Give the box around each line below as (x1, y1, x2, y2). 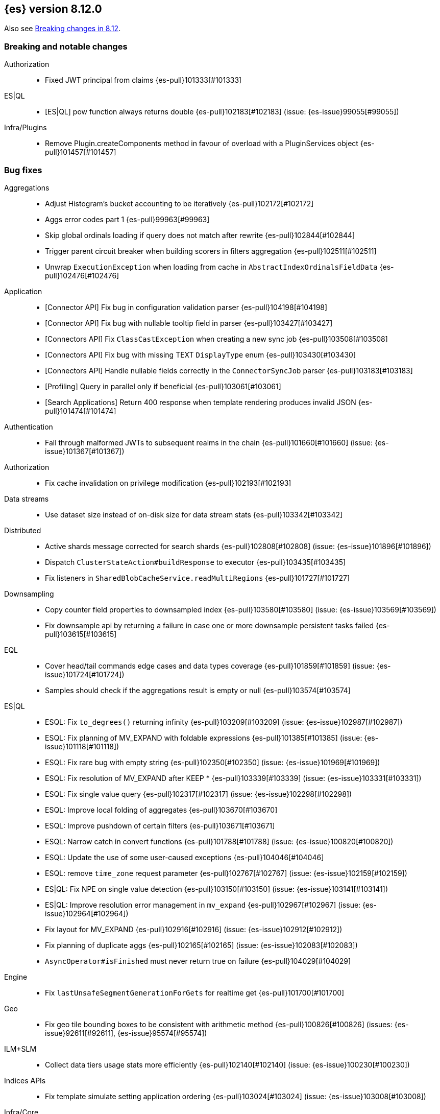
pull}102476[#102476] (45, 271, 119, 280)
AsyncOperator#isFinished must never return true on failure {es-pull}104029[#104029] (45, 956, 351, 965)
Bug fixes (4, 164, 42, 175)
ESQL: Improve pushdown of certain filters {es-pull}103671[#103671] (45, 821, 275, 830)
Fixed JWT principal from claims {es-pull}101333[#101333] (45, 76, 242, 85)
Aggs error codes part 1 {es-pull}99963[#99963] (45, 215, 210, 224)
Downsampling (4, 589, 54, 598)
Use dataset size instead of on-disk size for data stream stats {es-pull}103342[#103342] (45, 510, 343, 519)
